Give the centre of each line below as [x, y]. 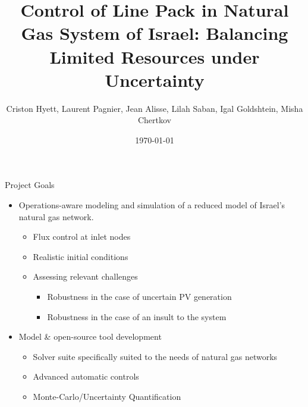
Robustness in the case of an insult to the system [137, 316]
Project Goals [30, 185]
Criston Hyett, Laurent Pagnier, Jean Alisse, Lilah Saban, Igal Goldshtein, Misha [155, 108]
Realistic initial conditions [81, 256]
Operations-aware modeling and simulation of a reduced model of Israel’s [152, 205]
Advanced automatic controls [86, 376]
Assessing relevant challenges [85, 276]
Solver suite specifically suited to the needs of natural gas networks [155, 356]
